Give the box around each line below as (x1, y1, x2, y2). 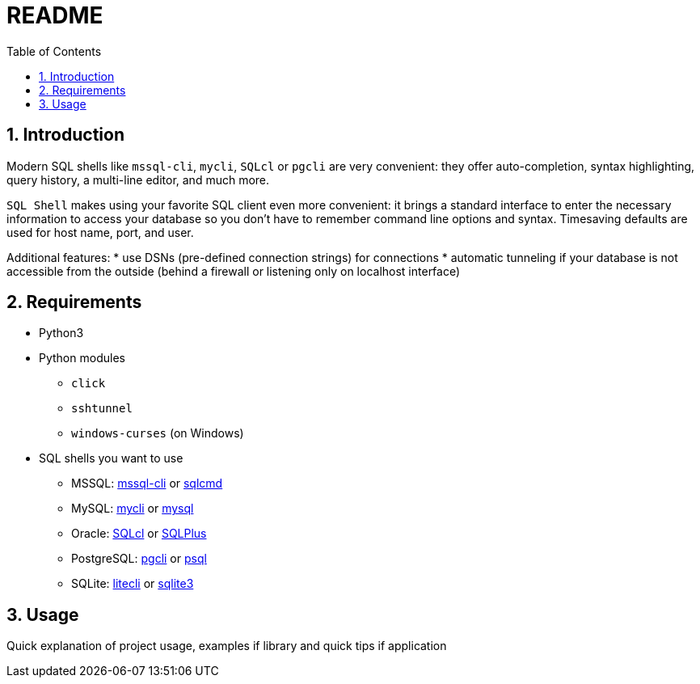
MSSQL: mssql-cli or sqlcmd (71, 476, 223, 491)
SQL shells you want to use (39, 451, 183, 466)
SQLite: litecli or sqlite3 (71, 576, 194, 591)
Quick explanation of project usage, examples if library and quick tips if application (6, 639, 447, 653)
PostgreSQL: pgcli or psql (71, 551, 207, 566)
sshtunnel (71, 402, 133, 416)
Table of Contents (6, 44, 102, 58)
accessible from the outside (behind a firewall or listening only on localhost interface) (6, 264, 461, 278)
